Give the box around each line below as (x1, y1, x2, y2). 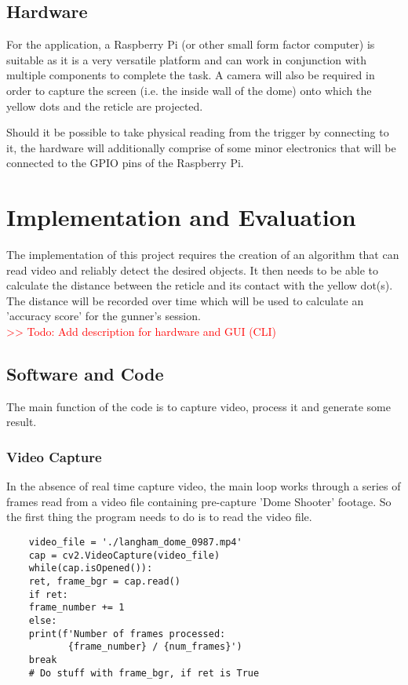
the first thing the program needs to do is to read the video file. (6, 508, 312, 525)
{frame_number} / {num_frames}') (67, 641, 242, 653)
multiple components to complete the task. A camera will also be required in (6, 67, 375, 83)
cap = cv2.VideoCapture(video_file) (28, 549, 220, 561)
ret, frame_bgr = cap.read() (28, 576, 180, 587)
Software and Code (6, 362, 164, 386)
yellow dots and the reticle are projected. (6, 97, 203, 114)
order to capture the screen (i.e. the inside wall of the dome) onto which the (6, 82, 372, 98)
